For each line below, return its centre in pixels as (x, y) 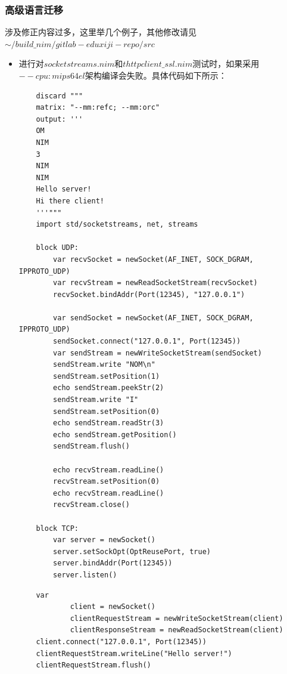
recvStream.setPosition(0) (107, 482)
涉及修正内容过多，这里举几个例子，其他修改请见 (101, 32)
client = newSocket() (113, 607)
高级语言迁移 (34, 9)
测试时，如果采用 (226, 64)
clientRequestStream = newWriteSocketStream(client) (177, 618)
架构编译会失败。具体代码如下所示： (156, 75)
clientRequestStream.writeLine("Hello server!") (134, 653)
